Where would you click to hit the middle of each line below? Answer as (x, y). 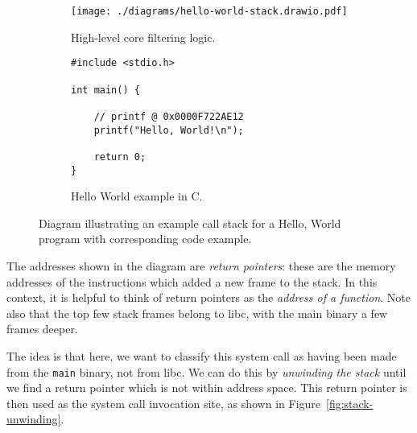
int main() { (105, 90)
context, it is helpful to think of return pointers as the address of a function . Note (209, 297)
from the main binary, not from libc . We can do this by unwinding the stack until (206, 371)
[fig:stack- (350, 403)
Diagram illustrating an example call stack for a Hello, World (190, 223)
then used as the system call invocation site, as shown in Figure (164, 403)
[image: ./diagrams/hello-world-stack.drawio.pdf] (209, 11)
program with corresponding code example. (145, 239)
